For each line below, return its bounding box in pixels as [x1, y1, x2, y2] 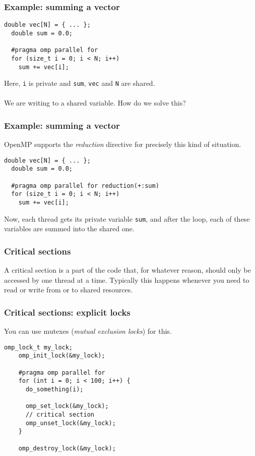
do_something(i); [25, 386, 84, 393]
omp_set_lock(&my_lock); [25, 402, 109, 410]
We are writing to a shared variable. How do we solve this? [4, 97, 186, 108]
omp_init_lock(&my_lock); [18, 352, 105, 360]
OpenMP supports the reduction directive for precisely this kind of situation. [4, 139, 241, 149]
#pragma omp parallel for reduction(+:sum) [11, 182, 159, 189]
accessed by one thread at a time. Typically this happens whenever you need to [4, 274, 249, 285]
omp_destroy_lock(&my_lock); [18, 444, 116, 452]
